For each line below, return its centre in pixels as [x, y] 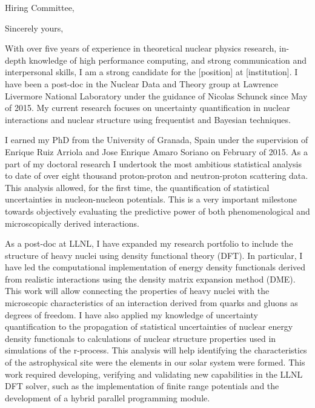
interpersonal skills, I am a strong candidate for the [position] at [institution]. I [151, 72]
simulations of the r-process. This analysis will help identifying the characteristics [156, 350]
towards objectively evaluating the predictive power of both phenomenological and [157, 211]
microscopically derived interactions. [72, 223]
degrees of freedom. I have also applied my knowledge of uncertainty [131, 314]
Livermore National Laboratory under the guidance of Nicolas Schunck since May [156, 95]
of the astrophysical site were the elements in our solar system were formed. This [155, 362]
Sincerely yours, [34, 28]
